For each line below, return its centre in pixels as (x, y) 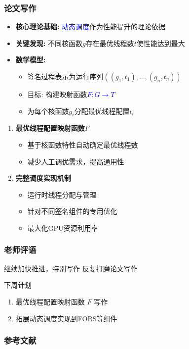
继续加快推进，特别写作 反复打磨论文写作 (71, 268)
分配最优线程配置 (102, 111)
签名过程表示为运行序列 (65, 76)
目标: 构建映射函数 (57, 94)
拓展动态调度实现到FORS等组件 (66, 318)
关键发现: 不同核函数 (49, 43)
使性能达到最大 (161, 43)
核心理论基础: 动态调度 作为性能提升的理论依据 (90, 26)
